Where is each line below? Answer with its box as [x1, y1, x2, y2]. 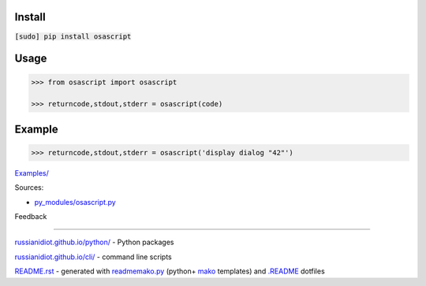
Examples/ [14, 168, 49, 177]
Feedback [14, 212, 47, 221]
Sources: [14, 183, 44, 192]
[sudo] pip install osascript [14, 32, 132, 41]
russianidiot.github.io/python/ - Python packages [14, 237, 174, 247]
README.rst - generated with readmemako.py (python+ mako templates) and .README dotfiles [14, 266, 325, 276]
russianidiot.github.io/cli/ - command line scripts [14, 252, 173, 262]
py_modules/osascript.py [34, 197, 116, 206]
